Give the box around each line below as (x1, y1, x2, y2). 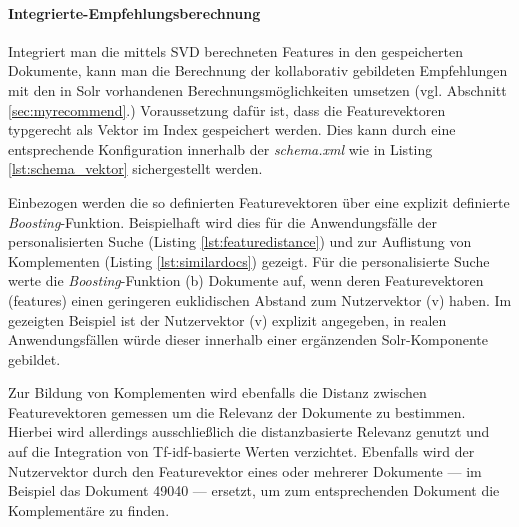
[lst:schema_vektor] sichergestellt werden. (8, 158, 263, 179)
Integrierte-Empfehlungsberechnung (8, 2, 261, 23)
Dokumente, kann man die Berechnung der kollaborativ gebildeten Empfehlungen (8, 60, 508, 81)
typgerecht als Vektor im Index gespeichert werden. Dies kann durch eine (8, 119, 456, 140)
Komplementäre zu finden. (8, 499, 170, 520)
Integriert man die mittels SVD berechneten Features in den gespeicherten (8, 40, 464, 61)
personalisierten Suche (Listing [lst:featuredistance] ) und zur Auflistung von (8, 231, 472, 252)
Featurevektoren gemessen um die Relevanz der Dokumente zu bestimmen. (8, 401, 466, 422)
